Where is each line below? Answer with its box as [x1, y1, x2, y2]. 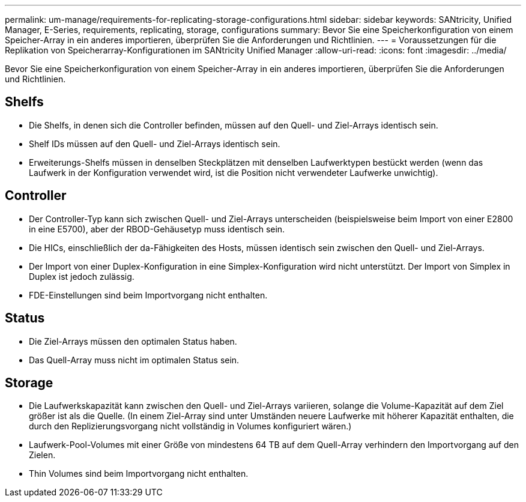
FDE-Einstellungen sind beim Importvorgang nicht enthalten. [29, 289, 268, 300]
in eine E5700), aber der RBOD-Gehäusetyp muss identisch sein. [29, 223, 285, 234]
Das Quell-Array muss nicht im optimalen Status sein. [29, 354, 240, 365]
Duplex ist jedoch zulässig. [29, 271, 135, 282]
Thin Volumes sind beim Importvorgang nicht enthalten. [29, 468, 249, 479]
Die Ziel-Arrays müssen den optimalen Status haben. [29, 336, 237, 346]
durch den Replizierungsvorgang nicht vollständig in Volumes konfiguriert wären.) [29, 421, 352, 432]
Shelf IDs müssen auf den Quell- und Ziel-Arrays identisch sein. [29, 138, 280, 149]
